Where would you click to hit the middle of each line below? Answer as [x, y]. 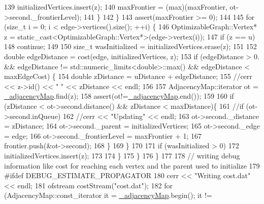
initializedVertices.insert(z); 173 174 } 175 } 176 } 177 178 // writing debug [122, 155]
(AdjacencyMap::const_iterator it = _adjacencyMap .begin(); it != [108, 195]
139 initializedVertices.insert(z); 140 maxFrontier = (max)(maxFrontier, [116, 7]
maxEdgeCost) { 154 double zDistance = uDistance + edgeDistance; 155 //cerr [128, 76]
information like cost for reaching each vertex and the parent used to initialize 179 [132, 165]
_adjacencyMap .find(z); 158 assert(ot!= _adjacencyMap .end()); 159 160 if [119, 96]
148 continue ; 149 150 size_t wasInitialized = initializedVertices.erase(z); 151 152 [130, 46]
